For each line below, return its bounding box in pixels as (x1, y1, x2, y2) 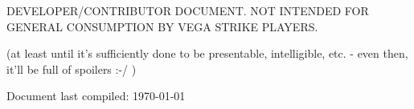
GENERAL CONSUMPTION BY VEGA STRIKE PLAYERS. (6, 18, 318, 34)
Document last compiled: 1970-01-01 (6, 87, 186, 104)
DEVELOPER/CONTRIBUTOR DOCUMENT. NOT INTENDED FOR (6, 2, 369, 18)
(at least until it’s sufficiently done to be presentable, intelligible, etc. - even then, (6, 45, 408, 62)
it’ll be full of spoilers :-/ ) (6, 60, 137, 77)
